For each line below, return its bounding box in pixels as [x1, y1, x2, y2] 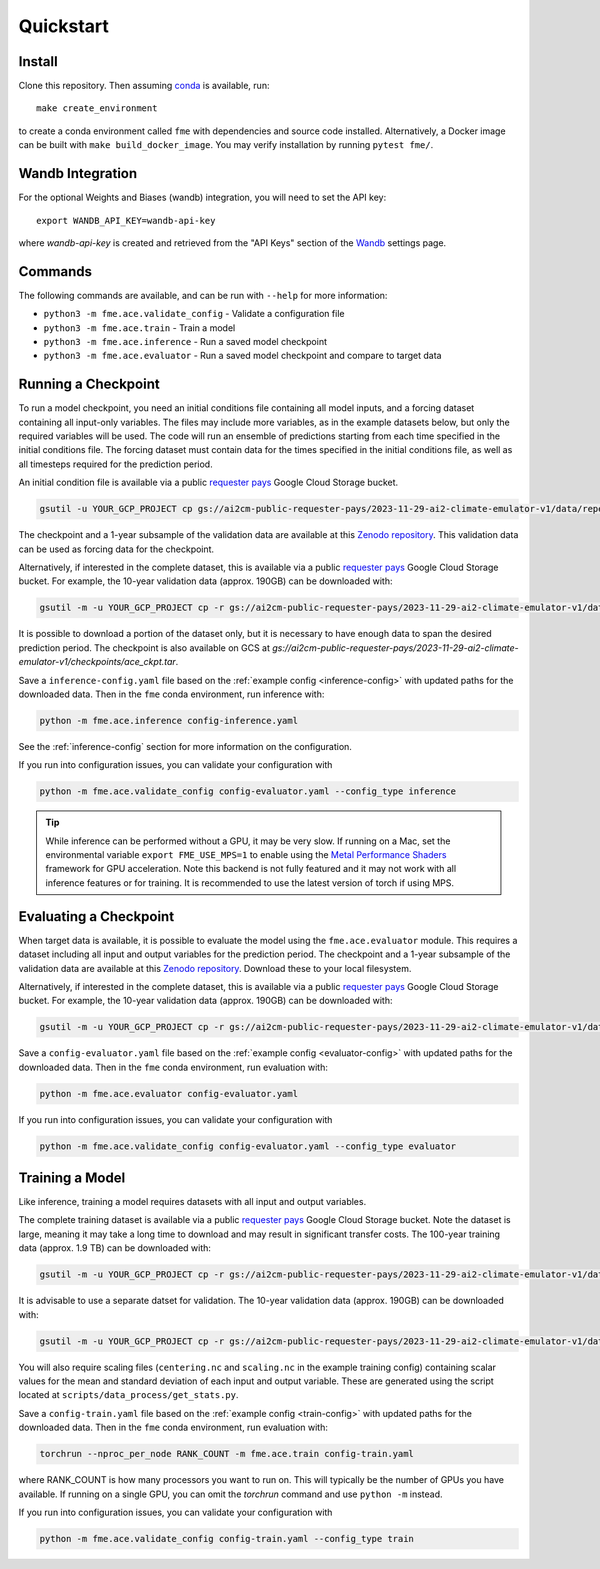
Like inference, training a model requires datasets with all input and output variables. [18, 1196, 367, 1208]
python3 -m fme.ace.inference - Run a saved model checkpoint [43, 336, 327, 347]
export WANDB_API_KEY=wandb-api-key [36, 215, 216, 226]
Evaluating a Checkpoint [18, 908, 175, 925]
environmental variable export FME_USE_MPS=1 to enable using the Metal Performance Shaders [45, 849, 447, 861]
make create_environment [36, 103, 158, 114]
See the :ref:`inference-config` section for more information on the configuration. [18, 740, 352, 752]
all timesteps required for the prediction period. [18, 458, 214, 470]
